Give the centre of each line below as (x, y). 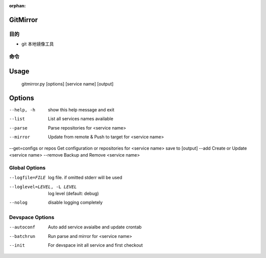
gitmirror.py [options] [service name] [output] (67, 84)
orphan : (17, 6)
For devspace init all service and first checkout (95, 245)
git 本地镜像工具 (38, 44)
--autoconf (22, 227)
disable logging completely (75, 202)
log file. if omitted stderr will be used (85, 178)
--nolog (18, 203)
